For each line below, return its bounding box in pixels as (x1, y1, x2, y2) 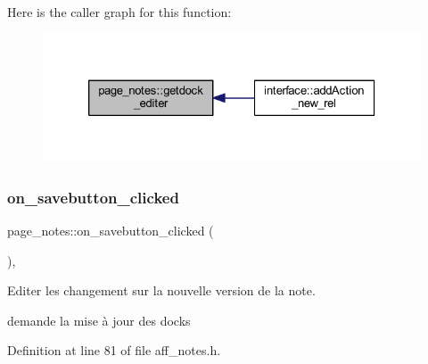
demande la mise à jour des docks (7, 310, 191, 329)
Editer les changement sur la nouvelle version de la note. (7, 281, 316, 300)
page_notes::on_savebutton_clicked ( (7, 221, 214, 240)
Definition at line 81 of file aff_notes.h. (7, 341, 221, 360)
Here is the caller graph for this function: (7, 3, 232, 21)
